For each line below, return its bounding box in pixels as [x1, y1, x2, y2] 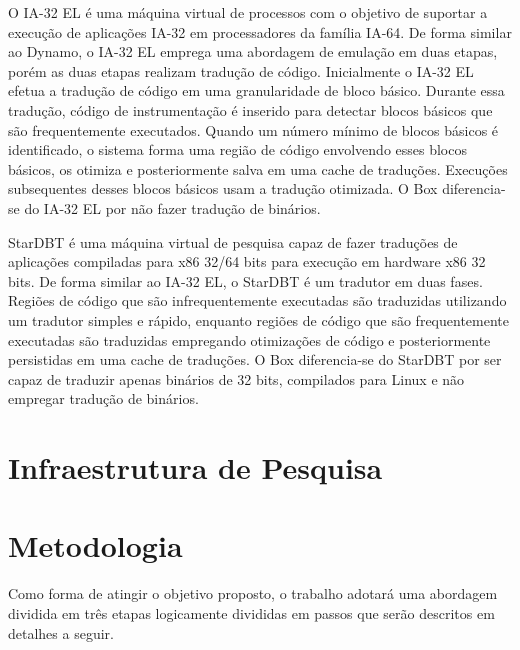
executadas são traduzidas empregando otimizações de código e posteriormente [8, 329, 491, 350]
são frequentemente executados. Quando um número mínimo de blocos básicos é [8, 119, 499, 140]
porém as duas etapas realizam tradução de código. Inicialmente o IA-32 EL [8, 60, 474, 81]
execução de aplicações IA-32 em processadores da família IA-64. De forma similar [8, 21, 512, 42]
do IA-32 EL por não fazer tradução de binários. [24, 197, 321, 218]
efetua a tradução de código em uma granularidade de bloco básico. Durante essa [8, 80, 505, 101]
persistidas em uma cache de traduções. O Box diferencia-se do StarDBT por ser [8, 349, 502, 370]
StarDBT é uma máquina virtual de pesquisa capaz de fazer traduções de [8, 231, 458, 252]
